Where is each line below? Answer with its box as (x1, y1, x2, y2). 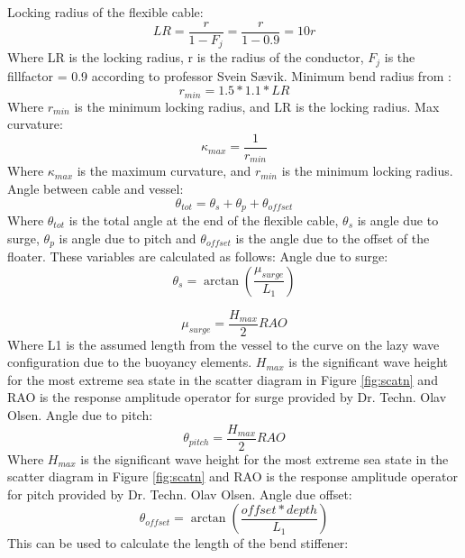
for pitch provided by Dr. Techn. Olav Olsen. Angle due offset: (7, 484, 352, 503)
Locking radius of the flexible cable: (7, 3, 204, 21)
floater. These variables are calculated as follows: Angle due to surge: (7, 247, 388, 265)
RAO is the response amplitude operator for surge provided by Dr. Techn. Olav (7, 388, 447, 407)
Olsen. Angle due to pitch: (7, 406, 153, 425)
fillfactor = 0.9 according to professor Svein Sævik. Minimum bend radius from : (7, 66, 451, 85)
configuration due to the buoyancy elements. (7, 352, 252, 371)
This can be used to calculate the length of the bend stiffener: (7, 534, 349, 553)
